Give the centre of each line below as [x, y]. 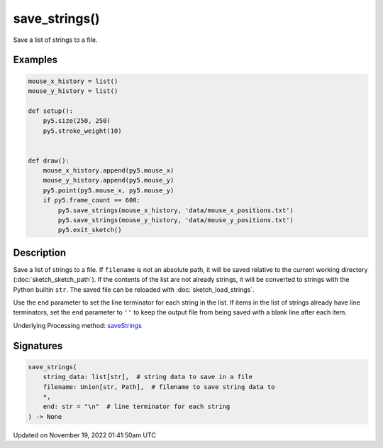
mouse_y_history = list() [73, 91]
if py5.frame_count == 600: [92, 200]
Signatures [38, 345]
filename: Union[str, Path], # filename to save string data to [159, 387]
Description [40, 252]
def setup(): [51, 111]
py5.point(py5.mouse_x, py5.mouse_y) [109, 190]
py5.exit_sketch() [90, 230]
